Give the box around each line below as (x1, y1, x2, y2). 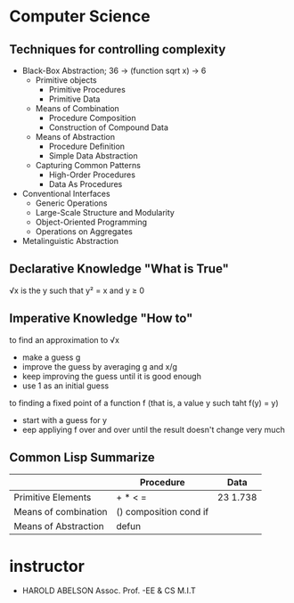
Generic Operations (35, 198, 108, 208)
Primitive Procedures (48, 85, 127, 94)
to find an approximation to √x (9, 334, 120, 345)
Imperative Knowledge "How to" (9, 311, 193, 326)
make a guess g (21, 352, 81, 363)
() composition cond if (115, 506, 209, 518)
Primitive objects (35, 75, 98, 86)
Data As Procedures (48, 179, 123, 189)
